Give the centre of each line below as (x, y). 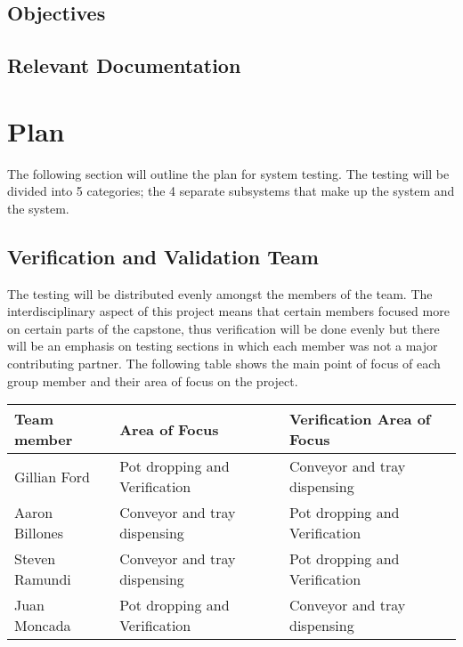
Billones (39, 533)
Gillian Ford (52, 476)
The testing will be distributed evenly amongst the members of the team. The (220, 293)
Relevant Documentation (124, 65)
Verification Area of (360, 419)
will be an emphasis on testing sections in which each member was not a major (223, 346)
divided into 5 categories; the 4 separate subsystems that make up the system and (231, 191)
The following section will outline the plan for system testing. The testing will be (228, 173)
